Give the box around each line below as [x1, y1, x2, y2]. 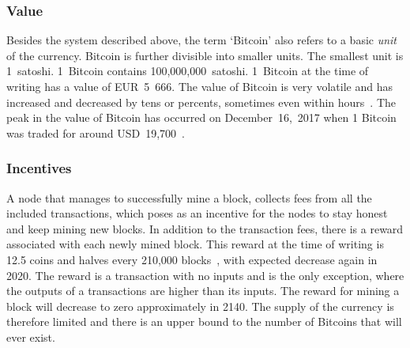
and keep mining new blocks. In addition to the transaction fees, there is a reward [6, 220, 404, 236]
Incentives [6, 158, 72, 178]
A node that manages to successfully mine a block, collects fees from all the [6, 189, 372, 206]
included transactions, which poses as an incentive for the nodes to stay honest [6, 205, 388, 221]
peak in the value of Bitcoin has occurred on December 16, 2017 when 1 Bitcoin [6, 109, 397, 126]
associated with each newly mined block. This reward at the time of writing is [6, 236, 384, 252]
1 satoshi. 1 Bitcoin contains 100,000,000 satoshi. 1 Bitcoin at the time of [6, 62, 369, 79]
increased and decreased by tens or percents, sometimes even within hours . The [6, 93, 397, 110]
